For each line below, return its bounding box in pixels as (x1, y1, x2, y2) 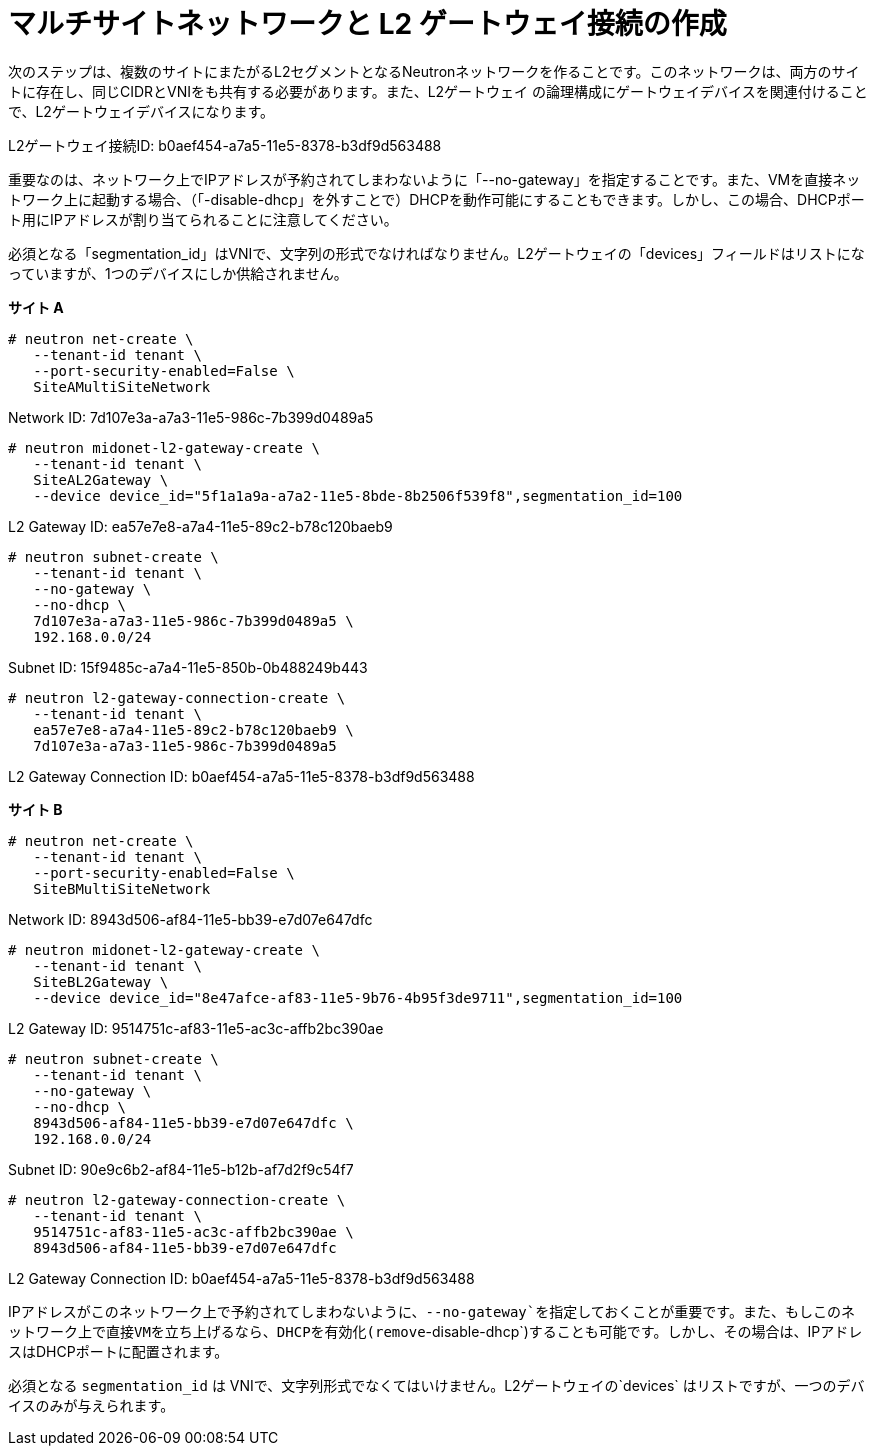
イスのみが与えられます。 (8, 1396, 175, 1414)
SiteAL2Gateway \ (33, 471, 169, 488)
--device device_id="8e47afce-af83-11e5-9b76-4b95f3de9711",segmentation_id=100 (33, 989, 683, 1006)
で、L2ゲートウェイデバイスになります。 (8, 102, 275, 120)
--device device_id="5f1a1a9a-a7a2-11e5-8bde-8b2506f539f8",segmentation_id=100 (33, 487, 683, 504)
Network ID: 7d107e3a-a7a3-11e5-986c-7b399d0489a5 (8, 408, 374, 426)
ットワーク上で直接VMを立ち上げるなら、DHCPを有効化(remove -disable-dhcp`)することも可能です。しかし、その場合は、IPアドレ (8, 1322, 863, 1340)
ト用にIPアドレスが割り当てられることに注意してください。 (8, 210, 398, 228)
